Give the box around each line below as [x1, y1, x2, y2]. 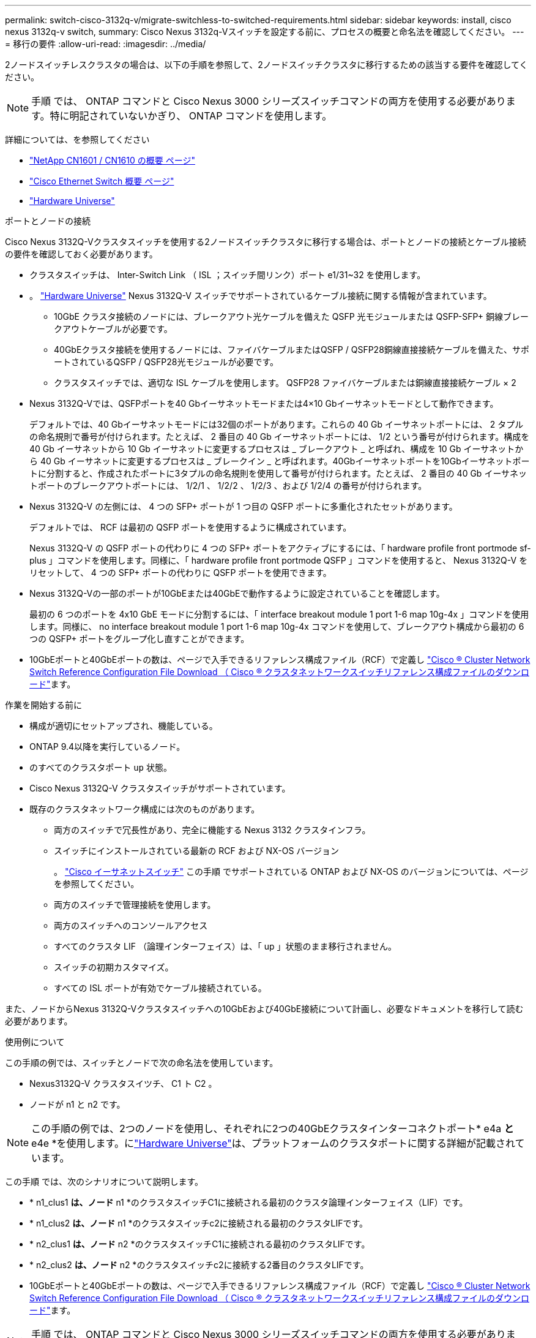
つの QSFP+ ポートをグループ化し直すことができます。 [29, 633, 250, 644]
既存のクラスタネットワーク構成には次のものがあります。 [29, 804, 260, 814]
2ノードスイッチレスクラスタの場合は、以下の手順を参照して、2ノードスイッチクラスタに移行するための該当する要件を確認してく [5, 59, 528, 70]
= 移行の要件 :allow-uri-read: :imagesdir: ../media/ [5, 39, 206, 49]
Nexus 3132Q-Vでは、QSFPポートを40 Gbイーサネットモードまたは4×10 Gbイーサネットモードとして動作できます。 [29, 398, 499, 409]
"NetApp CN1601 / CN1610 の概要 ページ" [29, 155, 195, 165]
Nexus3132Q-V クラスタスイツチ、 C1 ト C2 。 [29, 1078, 217, 1089]
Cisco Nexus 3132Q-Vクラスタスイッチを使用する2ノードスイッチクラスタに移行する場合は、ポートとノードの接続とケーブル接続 [5, 236, 526, 247]
